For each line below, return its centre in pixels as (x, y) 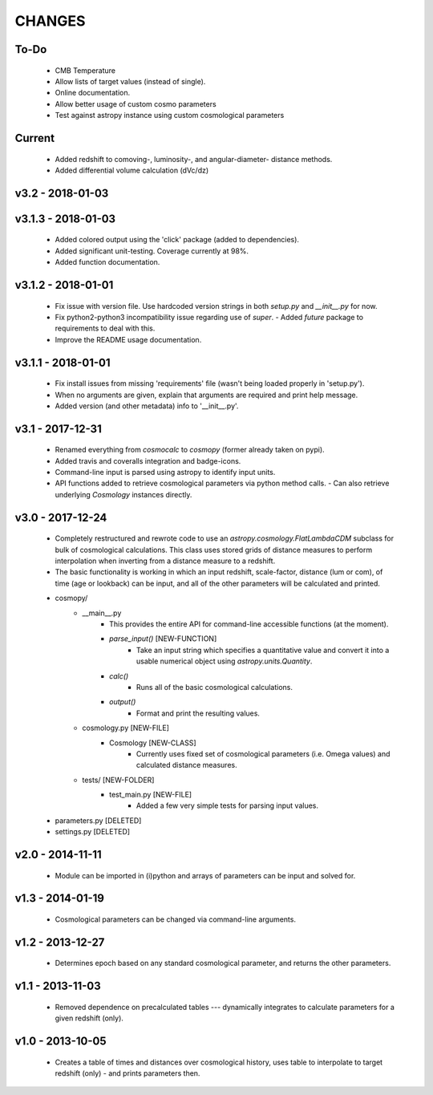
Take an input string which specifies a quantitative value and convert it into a (263, 650)
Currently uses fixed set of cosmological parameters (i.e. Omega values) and (263, 753)
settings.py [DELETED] (93, 832)
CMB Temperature (85, 70)
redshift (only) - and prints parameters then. (127, 1073)
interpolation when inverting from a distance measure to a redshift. (165, 561)
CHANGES (50, 21)
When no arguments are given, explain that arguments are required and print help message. (206, 395)
